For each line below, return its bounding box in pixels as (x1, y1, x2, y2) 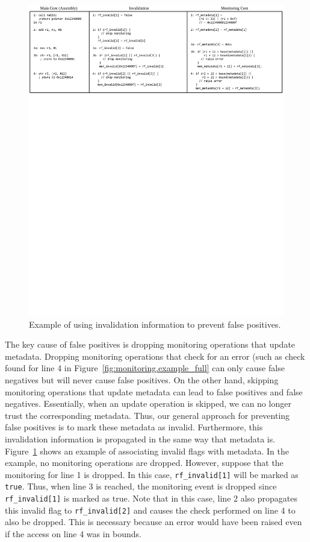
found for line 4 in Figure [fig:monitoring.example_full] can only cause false (5, 362, 285, 374)
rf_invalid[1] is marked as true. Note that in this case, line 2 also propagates (5, 492, 298, 505)
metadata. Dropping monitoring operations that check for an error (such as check (5, 349, 305, 362)
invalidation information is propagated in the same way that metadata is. (5, 432, 276, 445)
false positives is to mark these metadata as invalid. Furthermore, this (5, 421, 263, 433)
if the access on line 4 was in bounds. (5, 527, 142, 540)
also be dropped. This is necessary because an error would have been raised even (5, 515, 302, 528)
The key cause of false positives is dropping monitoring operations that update (5, 338, 296, 351)
